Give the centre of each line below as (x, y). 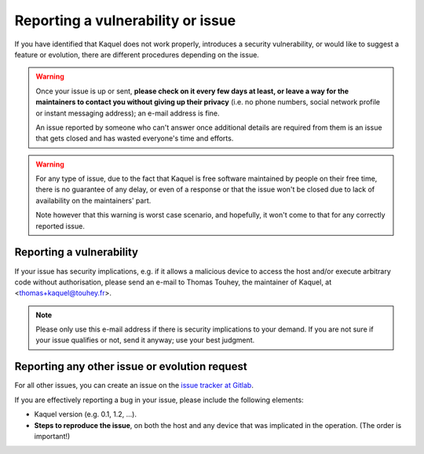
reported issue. (60, 226)
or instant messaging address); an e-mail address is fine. (128, 113)
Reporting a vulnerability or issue (125, 20)
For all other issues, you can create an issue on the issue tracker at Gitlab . (134, 386)
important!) (52, 436)
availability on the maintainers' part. (93, 200)
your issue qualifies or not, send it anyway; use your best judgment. (145, 340)
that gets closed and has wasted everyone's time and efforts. (135, 138)
